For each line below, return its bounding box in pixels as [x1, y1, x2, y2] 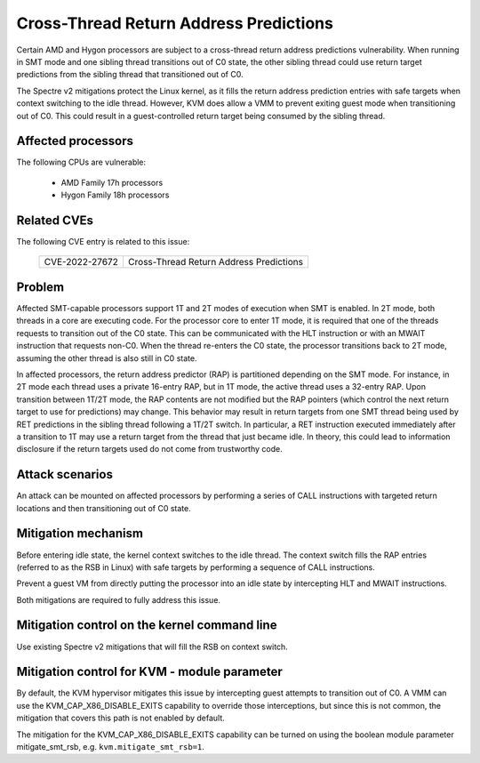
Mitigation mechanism [16, 526, 144, 542]
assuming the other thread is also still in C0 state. [16, 352, 197, 364]
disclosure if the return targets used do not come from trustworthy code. [16, 444, 284, 454]
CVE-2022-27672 [44, 256, 119, 269]
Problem [16, 279, 65, 294]
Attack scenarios [16, 467, 113, 482]
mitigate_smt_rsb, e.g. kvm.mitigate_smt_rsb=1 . [16, 742, 204, 752]
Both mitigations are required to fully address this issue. [16, 594, 221, 605]
